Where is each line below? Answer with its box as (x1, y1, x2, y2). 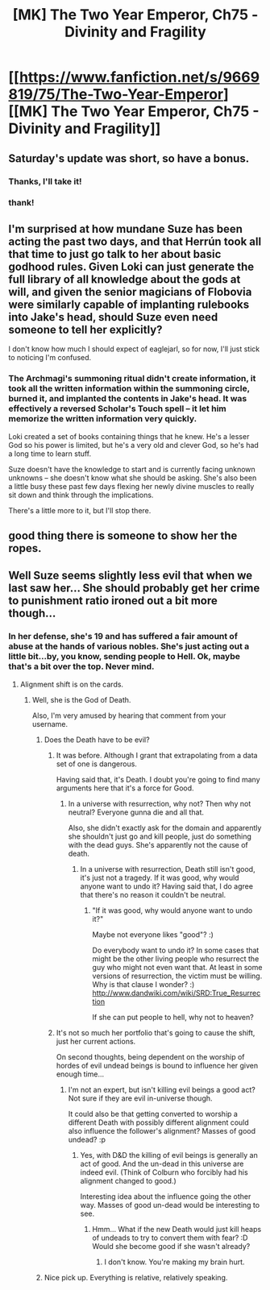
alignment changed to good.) (80, 1176, 177, 1185)
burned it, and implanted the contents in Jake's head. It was (8, 393, 247, 404)
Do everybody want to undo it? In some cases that (92, 945, 260, 955)
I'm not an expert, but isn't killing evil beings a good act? (68, 1085, 255, 1094)
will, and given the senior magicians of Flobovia (8, 284, 252, 299)
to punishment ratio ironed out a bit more (8, 594, 218, 608)
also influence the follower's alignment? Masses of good (68, 1126, 256, 1135)
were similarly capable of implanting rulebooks (8, 297, 250, 311)
